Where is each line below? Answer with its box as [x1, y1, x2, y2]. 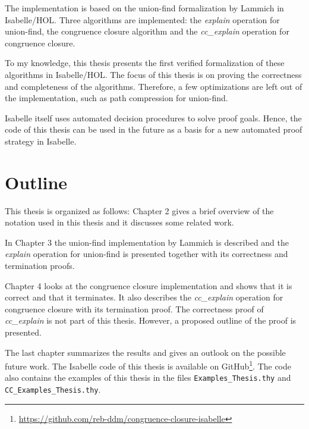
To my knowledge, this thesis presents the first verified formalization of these [5, 57, 285, 69]
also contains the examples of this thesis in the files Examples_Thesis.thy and [5, 371, 291, 384]
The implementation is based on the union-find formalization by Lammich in [5, 2, 284, 14]
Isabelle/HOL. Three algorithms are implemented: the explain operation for [5, 13, 280, 26]
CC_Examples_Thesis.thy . [5, 383, 101, 396]
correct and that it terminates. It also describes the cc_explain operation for [5, 291, 283, 303]
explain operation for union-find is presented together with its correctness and [5, 248, 288, 260]
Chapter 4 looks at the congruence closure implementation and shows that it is [5, 279, 292, 292]
